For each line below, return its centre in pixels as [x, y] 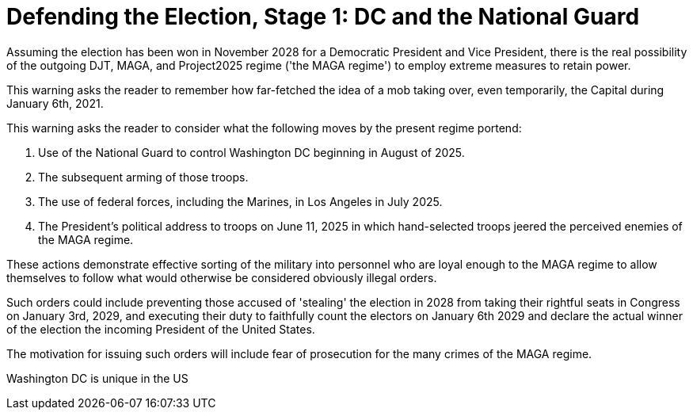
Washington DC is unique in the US [97, 378]
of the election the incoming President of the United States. [161, 329]
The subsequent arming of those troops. [143, 177]
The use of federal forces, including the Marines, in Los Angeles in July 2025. [240, 201]
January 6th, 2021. [55, 103]
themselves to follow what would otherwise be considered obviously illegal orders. [222, 277]
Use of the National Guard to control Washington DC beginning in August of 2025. [251, 152]
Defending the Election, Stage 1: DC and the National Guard [323, 17]
